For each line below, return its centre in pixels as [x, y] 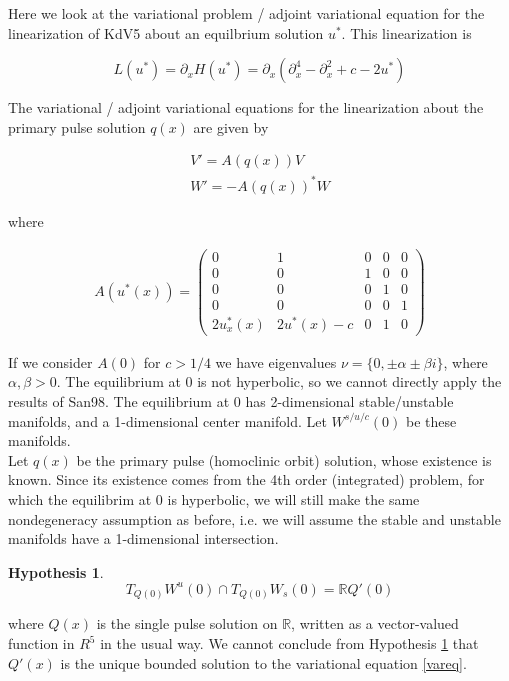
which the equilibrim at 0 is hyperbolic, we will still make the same [214, 499]
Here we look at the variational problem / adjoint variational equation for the [246, 13]
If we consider [50, 361]
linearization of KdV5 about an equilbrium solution [166, 32]
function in [41, 643]
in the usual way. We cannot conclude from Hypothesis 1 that [289, 643]
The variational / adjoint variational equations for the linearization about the [246, 107]
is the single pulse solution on [187, 623]
